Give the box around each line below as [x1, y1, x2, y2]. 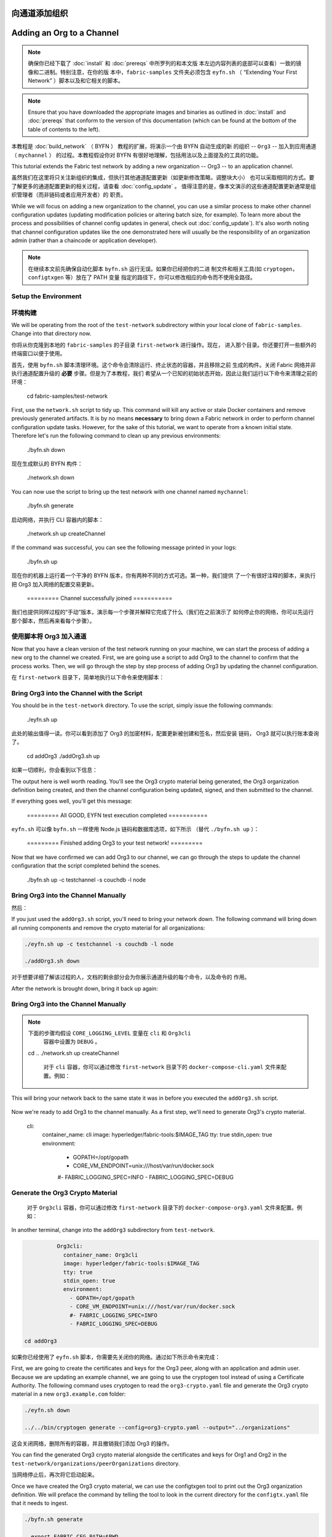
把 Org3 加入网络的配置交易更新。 [11, 580, 98, 588]
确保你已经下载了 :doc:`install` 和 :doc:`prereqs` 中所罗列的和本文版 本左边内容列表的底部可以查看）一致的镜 [28, 60, 302, 67]
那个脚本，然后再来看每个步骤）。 [11, 617, 95, 624]
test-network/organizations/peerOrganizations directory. [11, 1460, 180, 1467]
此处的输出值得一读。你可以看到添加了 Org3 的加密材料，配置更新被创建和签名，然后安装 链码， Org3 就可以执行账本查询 [11, 729, 319, 737]
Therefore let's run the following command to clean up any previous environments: [11, 432, 221, 440]
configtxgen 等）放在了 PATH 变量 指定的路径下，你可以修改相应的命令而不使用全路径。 [28, 274, 256, 281]
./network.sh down [26, 474, 75, 481]
